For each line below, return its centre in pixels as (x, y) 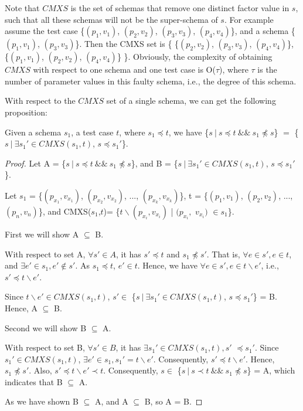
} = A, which (271, 370)
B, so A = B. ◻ (173, 401)
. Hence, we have (167, 265)
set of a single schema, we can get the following (191, 101)
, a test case (92, 132)
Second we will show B (46, 327)
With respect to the (40, 101)
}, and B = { (154, 163)
